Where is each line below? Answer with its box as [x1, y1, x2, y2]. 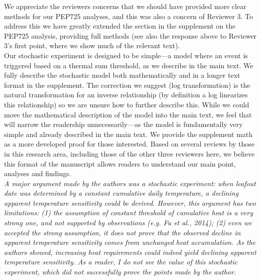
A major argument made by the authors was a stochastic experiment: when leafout [4, 178, 256, 188]
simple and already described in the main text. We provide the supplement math [4, 128, 253, 139]
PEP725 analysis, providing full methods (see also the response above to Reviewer [4, 30, 257, 41]
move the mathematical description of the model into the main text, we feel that [4, 109, 252, 119]
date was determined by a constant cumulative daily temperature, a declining [4, 188, 239, 198]
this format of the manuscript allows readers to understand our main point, [4, 158, 236, 169]
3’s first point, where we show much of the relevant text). [4, 40, 180, 51]
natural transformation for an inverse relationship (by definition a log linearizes [4, 89, 248, 100]
